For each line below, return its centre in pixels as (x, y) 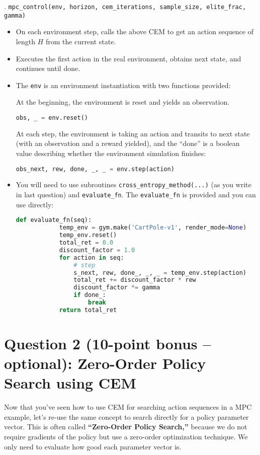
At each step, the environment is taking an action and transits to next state (133, 133)
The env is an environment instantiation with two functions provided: (123, 85)
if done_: (90, 295)
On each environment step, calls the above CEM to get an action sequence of (135, 31)
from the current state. (81, 41)
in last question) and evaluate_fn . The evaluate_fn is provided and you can (136, 195)
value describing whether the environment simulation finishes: (111, 153)
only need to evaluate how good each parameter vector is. (93, 446)
